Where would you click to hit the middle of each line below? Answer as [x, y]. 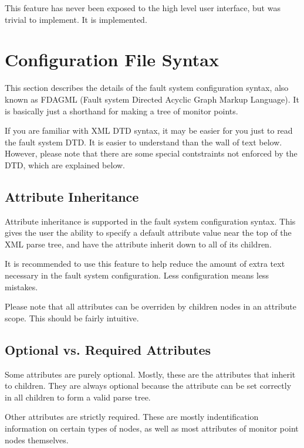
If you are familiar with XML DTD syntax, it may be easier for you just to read [149, 130]
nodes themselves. [37, 439]
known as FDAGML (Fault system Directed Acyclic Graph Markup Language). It [152, 99]
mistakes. [21, 286]
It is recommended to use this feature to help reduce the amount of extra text [145, 264]
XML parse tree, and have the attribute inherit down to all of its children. [138, 244]
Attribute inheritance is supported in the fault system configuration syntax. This [150, 221]
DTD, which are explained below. [65, 164]
